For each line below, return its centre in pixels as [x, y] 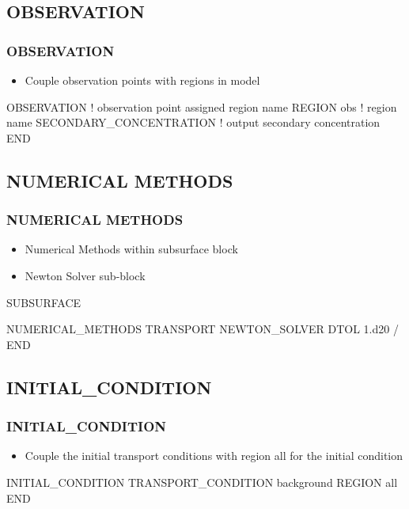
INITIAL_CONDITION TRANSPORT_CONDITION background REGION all [202, 482]
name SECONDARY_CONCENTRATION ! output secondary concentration [193, 122]
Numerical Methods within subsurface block [131, 249]
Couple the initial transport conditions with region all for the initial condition [214, 456]
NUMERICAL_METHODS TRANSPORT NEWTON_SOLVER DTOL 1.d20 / [203, 329]
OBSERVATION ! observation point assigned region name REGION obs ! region [202, 106]
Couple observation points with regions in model [142, 80]
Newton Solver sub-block [85, 275]
